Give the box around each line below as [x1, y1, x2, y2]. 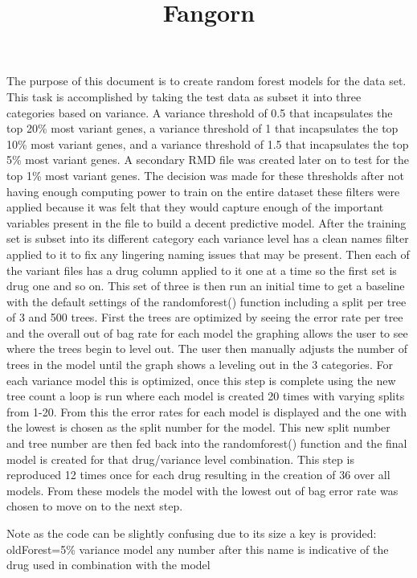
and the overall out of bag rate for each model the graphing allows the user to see [6, 324, 408, 341]
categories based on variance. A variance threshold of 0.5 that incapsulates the [6, 104, 393, 121]
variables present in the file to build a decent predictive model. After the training [6, 214, 407, 231]
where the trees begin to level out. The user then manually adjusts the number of [6, 340, 407, 357]
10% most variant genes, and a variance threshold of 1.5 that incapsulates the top [6, 135, 409, 152]
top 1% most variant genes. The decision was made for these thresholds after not [6, 166, 404, 183]
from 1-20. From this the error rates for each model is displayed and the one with [6, 403, 407, 420]
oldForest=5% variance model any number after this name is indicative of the [6, 540, 389, 557]
